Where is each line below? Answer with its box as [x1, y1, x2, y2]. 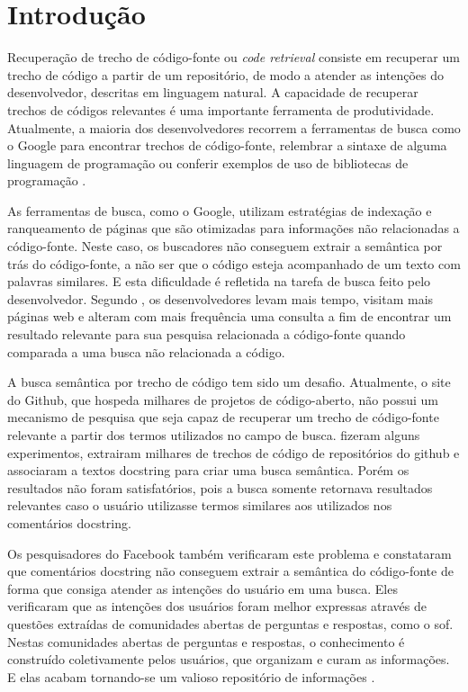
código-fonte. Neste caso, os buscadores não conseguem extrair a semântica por [7, 237, 443, 256]
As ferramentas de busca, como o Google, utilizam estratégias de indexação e [7, 201, 432, 220]
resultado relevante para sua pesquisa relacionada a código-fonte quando [7, 325, 406, 344]
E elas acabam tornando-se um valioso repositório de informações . [7, 667, 375, 686]
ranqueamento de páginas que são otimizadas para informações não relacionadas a [7, 219, 460, 238]
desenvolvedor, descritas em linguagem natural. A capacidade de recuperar [7, 83, 418, 102]
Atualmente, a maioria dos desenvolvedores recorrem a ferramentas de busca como [7, 118, 461, 137]
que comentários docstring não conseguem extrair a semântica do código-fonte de [7, 562, 454, 580]
